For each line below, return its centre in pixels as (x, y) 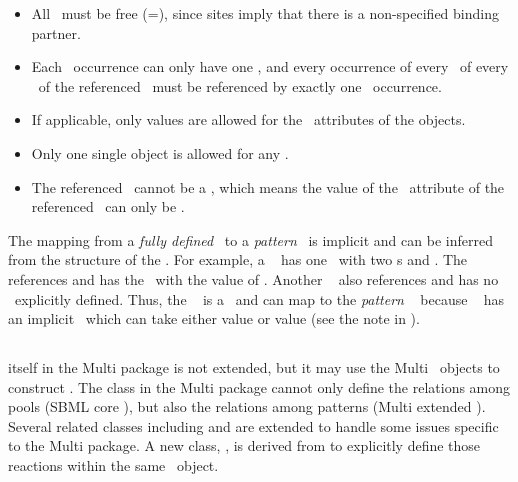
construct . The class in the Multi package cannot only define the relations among (259, 386)
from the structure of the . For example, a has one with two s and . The (238, 259)
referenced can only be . (108, 206)
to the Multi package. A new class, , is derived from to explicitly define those (244, 445)
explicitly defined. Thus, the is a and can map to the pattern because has (259, 298)
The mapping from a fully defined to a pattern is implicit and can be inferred (250, 239)
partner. (56, 32)
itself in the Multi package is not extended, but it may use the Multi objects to (254, 367)
